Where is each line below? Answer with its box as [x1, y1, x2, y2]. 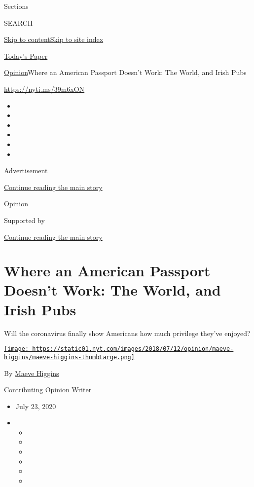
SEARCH [4, 17, 33, 28]
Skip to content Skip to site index [4, 34, 104, 44]
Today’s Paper [4, 50, 48, 61]
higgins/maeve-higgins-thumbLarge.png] [4, 353, 135, 361]
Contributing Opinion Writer [4, 384, 92, 395]
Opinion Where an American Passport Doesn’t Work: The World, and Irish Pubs [4, 67, 247, 77]
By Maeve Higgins [4, 368, 59, 378]
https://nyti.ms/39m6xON [4, 83, 85, 94]
